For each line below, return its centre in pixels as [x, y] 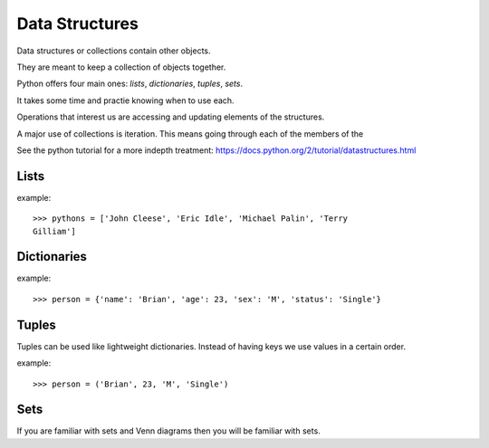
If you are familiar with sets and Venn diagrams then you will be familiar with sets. [168, 431]
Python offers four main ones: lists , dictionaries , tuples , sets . [130, 84]
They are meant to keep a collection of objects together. [121, 67]
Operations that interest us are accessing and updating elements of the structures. [171, 117]
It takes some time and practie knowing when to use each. [125, 100]
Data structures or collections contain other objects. [114, 51]
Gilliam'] [54, 231]
